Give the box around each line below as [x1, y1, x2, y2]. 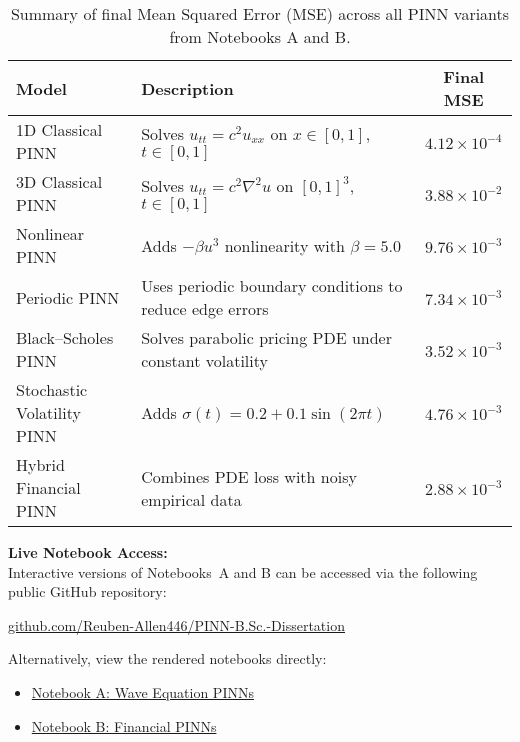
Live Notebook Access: [8, 542, 168, 562]
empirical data [141, 487, 242, 511]
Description [141, 76, 234, 100]
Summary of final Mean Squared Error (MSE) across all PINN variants [10, 2, 510, 25]
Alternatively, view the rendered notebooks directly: [8, 648, 327, 669]
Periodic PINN [16, 285, 120, 309]
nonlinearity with [224, 233, 345, 257]
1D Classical [16, 118, 103, 141]
